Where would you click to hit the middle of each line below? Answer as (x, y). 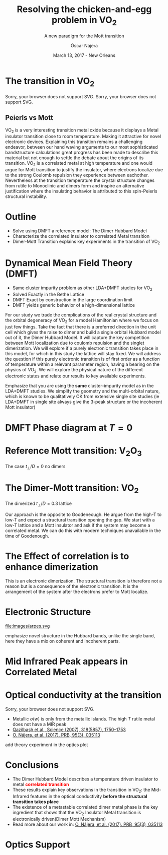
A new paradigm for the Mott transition (84, 36)
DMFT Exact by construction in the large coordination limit (72, 300)
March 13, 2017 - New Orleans (84, 55)
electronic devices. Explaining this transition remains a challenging (74, 142)
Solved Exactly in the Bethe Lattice (48, 294)
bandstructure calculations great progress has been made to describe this (82, 153)
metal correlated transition (41, 784)
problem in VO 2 (84, 21)
